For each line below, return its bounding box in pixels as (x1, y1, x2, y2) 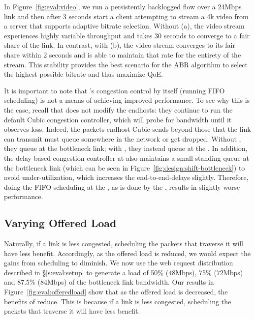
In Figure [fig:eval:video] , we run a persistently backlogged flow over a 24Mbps (4, 1, 242, 11)
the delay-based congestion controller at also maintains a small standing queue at (4, 152, 249, 163)
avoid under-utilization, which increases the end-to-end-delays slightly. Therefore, (4, 172, 249, 182)
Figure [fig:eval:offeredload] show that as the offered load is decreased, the (4, 287, 228, 297)
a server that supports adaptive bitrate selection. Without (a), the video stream (4, 21, 245, 31)
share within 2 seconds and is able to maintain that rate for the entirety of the (4, 49, 241, 59)
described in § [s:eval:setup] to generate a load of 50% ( (4, 267, 169, 277)
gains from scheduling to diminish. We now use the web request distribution (4, 258, 233, 268)
